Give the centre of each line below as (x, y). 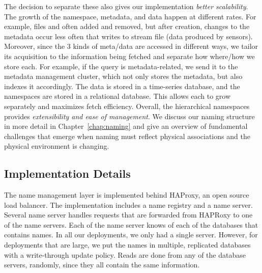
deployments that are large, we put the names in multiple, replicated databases (127, 245)
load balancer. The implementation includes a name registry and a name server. (128, 204)
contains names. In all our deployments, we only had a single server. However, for (131, 235)
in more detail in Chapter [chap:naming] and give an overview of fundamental (126, 126)
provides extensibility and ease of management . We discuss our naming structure (129, 116)
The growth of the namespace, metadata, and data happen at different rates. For (130, 16)
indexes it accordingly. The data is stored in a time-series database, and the (122, 86)
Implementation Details (67, 173)
